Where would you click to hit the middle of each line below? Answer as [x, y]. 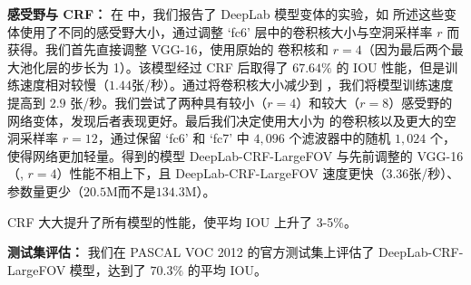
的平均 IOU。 [227, 269]
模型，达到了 [108, 269]
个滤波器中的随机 [340, 138]
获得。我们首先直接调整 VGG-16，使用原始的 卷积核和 [168, 49]
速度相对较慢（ [64, 85]
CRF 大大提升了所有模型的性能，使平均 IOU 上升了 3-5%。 [182, 221]
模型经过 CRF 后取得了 [220, 66]
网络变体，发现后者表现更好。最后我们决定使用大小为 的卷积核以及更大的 [226, 120]
